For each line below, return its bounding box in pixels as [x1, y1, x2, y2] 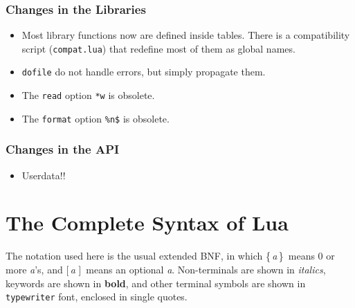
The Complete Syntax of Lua [6, 208, 289, 237]
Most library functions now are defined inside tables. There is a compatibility [21, 28, 350, 42]
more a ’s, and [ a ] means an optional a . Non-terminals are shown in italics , [6, 262, 326, 276]
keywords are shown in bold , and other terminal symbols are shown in [6, 275, 306, 290]
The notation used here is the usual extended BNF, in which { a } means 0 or [6, 248, 335, 263]
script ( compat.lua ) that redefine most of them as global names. [21, 41, 295, 55]
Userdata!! [21, 167, 66, 182]
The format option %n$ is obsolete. [21, 111, 170, 125]
